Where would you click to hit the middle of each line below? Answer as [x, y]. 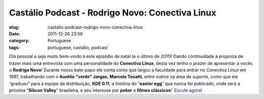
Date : [15, 33]
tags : [14, 47]
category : [19, 41]
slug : [14, 27]
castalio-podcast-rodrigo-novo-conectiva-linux [96, 27]
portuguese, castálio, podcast [78, 47]
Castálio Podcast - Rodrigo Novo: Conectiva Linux [113, 13]
